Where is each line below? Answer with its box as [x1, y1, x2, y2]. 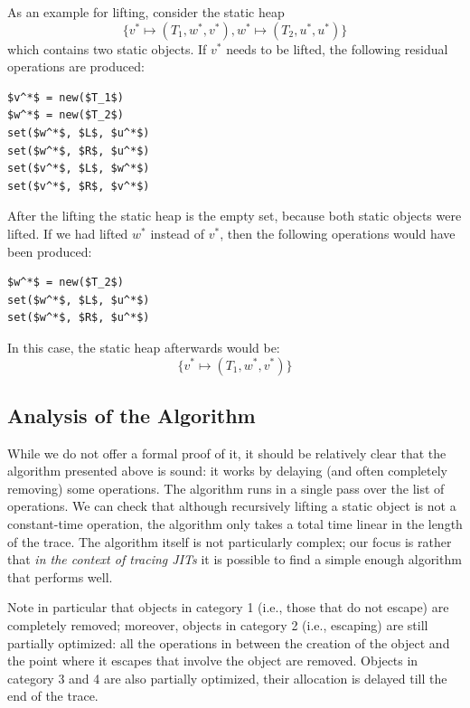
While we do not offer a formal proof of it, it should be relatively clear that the [7, 443, 446, 462]
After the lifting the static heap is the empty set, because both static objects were [7, 206, 462, 225]
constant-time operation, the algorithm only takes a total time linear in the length [7, 514, 463, 533]
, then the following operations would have [220, 223, 456, 242]
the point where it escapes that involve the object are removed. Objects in [7, 651, 418, 670]
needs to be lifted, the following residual [226, 39, 448, 58]
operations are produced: [7, 57, 145, 76]
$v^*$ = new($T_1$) [7, 90, 124, 104]
